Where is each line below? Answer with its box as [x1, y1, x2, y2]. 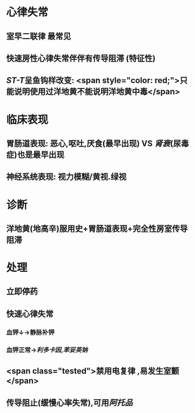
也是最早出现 [17, 149, 65, 160]
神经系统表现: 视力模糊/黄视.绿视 [6, 172, 127, 182]
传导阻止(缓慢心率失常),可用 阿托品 [6, 397, 133, 408]
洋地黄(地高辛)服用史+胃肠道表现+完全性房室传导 [6, 224, 188, 234]
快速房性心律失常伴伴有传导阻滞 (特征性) [6, 53, 156, 63]
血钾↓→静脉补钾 [6, 328, 55, 336]
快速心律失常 [6, 308, 54, 319]
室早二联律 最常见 [6, 31, 71, 41]
